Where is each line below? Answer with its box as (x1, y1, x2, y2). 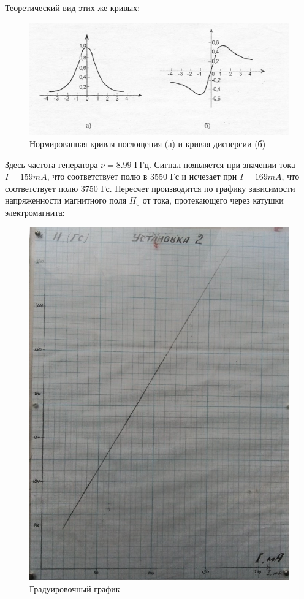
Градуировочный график (29, 582, 120, 595)
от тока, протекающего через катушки (142, 194, 284, 207)
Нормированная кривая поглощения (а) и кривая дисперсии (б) (29, 137, 266, 150)
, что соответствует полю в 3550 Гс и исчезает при (47, 170, 237, 183)
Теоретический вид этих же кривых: (5, 1, 140, 13)
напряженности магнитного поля (5, 194, 127, 207)
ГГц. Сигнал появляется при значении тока (134, 158, 295, 170)
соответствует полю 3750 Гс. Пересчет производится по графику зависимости (5, 181, 295, 194)
